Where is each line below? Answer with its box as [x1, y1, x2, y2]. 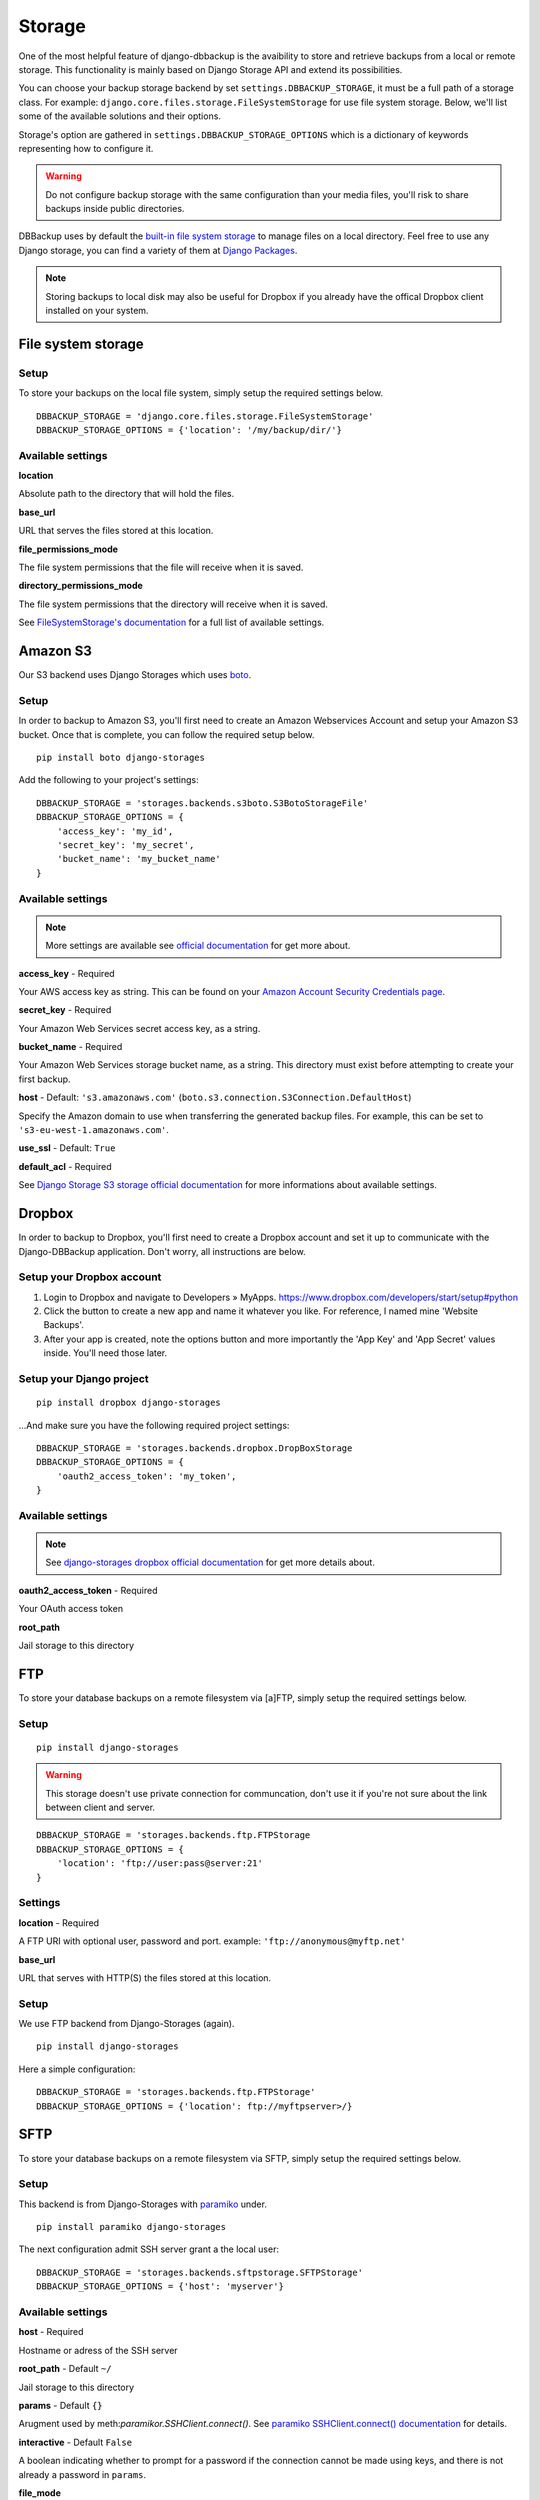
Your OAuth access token [18, 1603, 124, 1615]
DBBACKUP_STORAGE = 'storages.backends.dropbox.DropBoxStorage [36, 1442, 353, 1454]
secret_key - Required [18, 1004, 112, 1016]
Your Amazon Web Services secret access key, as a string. [18, 1022, 261, 1034]
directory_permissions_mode [18, 580, 144, 592]
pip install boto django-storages [36, 752, 205, 764]
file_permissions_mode [18, 543, 119, 555]
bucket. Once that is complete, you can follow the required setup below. [18, 728, 315, 740]
